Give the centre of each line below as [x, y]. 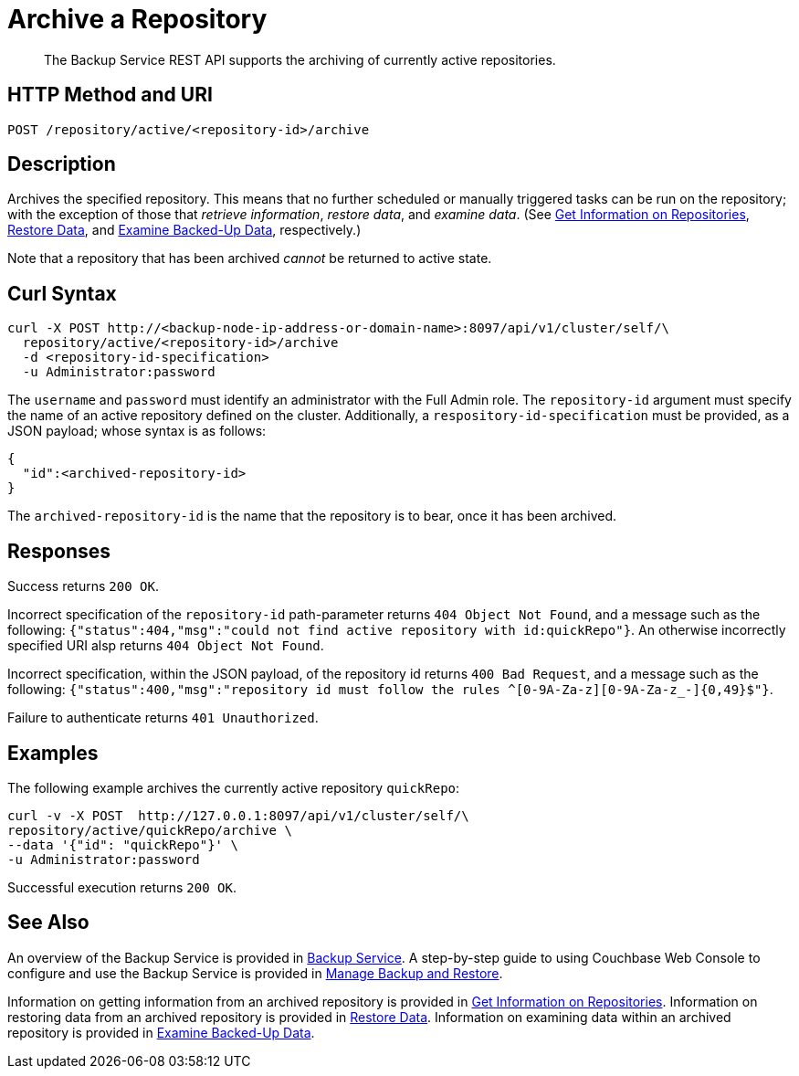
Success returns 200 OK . [83, 586]
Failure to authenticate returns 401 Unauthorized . [163, 718]
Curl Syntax [62, 293]
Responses [59, 551]
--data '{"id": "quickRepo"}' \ [123, 844]
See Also [48, 923]
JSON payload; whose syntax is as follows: [137, 431]
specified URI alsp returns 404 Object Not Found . [166, 646]
